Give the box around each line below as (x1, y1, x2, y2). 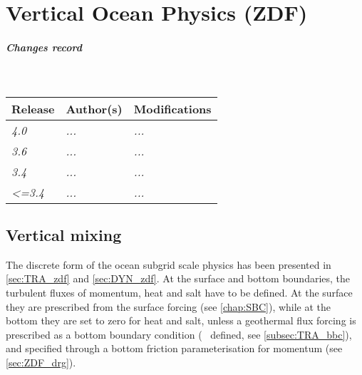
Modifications (133, 100, 212, 117)
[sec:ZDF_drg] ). (6, 354, 76, 369)
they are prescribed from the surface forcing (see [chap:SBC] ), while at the (6, 299, 331, 314)
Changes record (6, 39, 82, 54)
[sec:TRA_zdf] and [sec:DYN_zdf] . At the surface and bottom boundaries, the (6, 271, 351, 286)
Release (11, 100, 55, 117)
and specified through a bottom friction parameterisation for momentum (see (6, 341, 343, 356)
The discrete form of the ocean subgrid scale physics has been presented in (6, 257, 331, 272)
